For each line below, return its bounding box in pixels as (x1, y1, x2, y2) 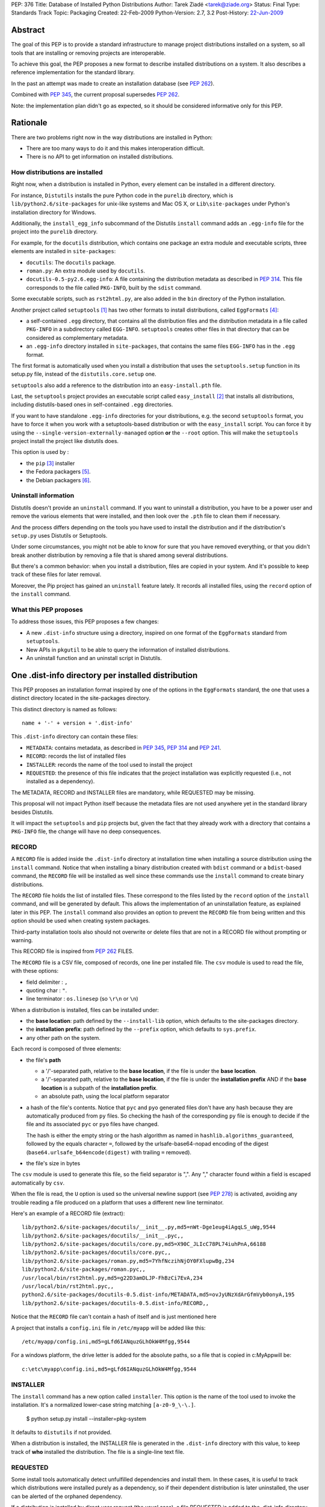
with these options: (11, 967, 59, 975)
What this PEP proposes (11, 606, 84, 614)
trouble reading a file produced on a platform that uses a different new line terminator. (11, 1198, 224, 1206)
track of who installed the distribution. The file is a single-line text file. (11, 1448, 185, 1455)
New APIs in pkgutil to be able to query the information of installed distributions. (26, 646, 230, 653)
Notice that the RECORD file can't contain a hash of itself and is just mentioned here (11, 1313, 217, 1320)
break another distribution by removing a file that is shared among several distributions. (11, 552, 228, 559)
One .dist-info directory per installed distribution (11, 670, 198, 681)
